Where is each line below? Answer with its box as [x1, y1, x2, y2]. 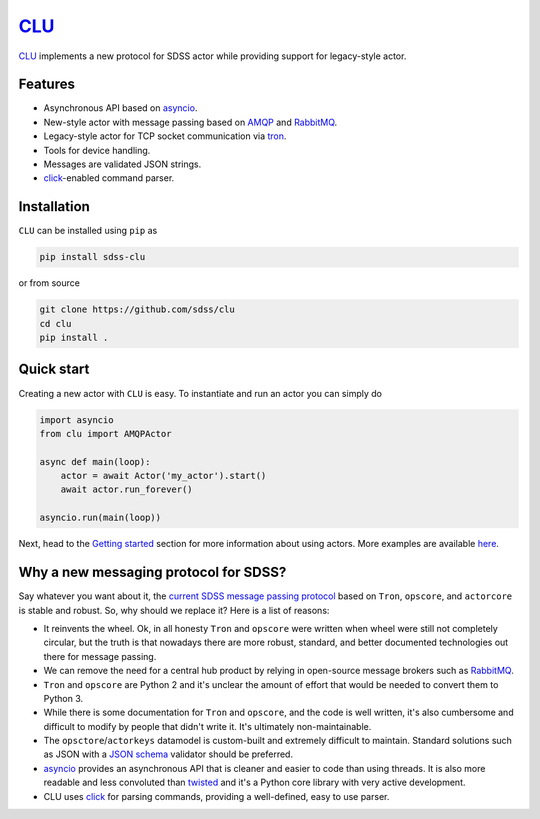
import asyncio [39, 414, 114, 425]
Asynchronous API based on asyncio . [43, 102, 198, 114]
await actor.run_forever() [60, 484, 194, 495]
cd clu [39, 318, 72, 329]
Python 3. [43, 692, 84, 704]
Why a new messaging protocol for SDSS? [18, 564, 287, 581]
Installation [18, 198, 90, 215]
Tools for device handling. [43, 144, 151, 156]
